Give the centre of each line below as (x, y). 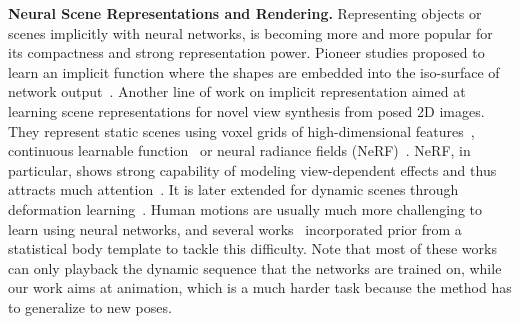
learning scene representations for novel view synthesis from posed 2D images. (246, 110)
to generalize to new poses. (90, 306)
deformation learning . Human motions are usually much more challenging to (245, 208)
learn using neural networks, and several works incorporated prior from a (235, 228)
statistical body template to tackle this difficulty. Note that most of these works (252, 248)
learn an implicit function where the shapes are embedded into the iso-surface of (254, 71)
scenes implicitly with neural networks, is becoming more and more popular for (250, 32)
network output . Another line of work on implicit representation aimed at (237, 91)
